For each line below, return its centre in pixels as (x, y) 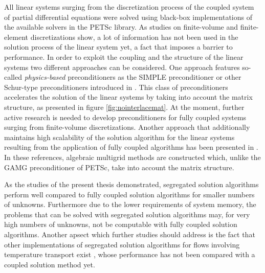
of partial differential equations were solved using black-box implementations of (128, 17)
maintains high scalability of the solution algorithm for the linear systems (119, 137)
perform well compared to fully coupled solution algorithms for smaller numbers (129, 194)
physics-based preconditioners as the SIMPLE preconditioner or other (133, 77)
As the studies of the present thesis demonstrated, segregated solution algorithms (131, 184)
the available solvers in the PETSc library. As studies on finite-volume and (121, 27)
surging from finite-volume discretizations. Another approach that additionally (127, 127)
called (13, 77)
